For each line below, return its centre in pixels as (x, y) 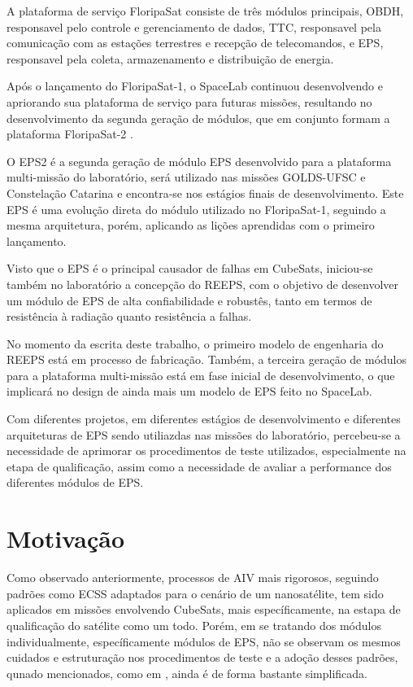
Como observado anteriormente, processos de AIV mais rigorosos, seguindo (193, 578)
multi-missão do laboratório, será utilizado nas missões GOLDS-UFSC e (186, 177)
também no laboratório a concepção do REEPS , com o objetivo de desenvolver (203, 284)
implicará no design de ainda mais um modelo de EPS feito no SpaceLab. (189, 391)
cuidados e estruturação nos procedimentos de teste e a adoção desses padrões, (202, 657)
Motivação (66, 538)
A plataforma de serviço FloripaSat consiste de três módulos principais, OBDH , (205, 11)
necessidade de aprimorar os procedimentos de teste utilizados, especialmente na (206, 451)
